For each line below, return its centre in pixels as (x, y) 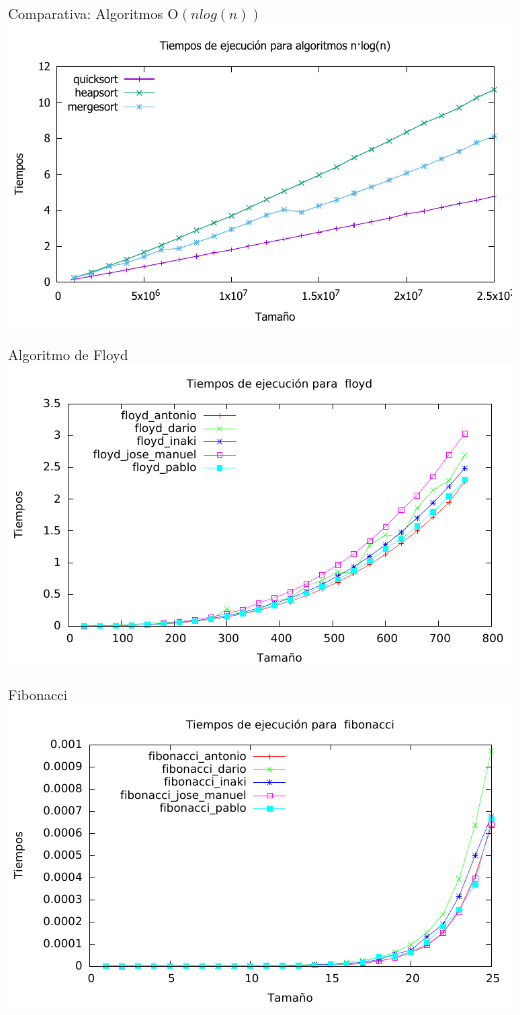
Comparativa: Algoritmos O (93, 13)
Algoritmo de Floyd (68, 353)
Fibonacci (38, 694)
